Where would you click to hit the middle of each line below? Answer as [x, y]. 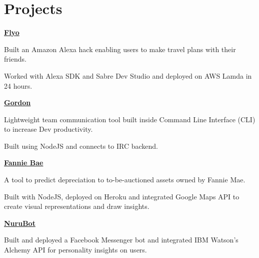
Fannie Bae [24, 163]
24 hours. [18, 85]
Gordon [17, 102]
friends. [15, 59]
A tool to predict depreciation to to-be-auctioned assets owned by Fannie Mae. [125, 180]
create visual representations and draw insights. [77, 206]
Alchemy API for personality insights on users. [75, 250]
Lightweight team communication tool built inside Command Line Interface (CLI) [130, 119]
